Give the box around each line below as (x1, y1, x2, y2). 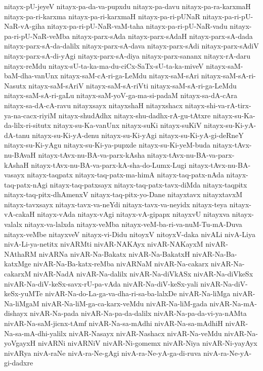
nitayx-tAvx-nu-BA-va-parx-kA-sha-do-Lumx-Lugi (31, 159, 187, 170)
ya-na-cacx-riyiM (4, 110, 57, 120)
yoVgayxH (4, 338, 36, 348)
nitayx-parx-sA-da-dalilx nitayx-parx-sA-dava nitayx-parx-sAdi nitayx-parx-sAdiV (4, 40, 259, 51)
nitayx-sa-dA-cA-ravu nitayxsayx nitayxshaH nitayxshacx (4, 100, 183, 110)
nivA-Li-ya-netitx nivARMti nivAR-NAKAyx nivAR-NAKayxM (4, 239, 203, 249)
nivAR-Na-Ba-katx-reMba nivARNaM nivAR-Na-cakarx (33, 258, 209, 269)
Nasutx (4, 80, 26, 90)
